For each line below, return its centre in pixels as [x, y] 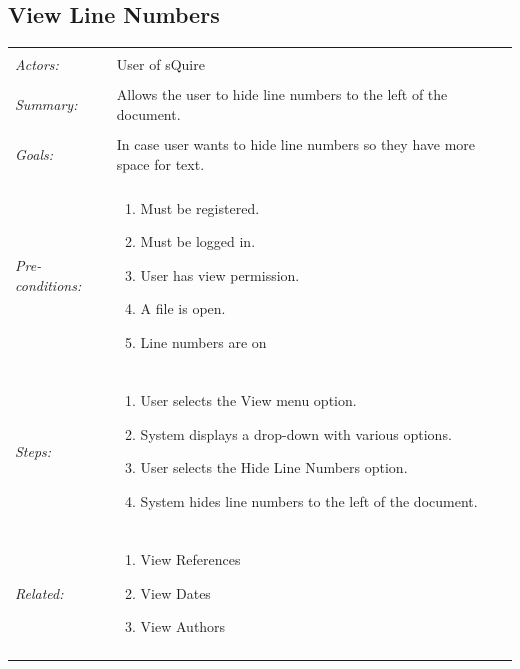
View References [190, 559]
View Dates [175, 592]
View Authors [183, 626]
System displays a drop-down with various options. [296, 433]
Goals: [34, 153]
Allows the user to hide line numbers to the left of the [282, 94]
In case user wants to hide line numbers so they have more [296, 143]
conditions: [48, 284]
